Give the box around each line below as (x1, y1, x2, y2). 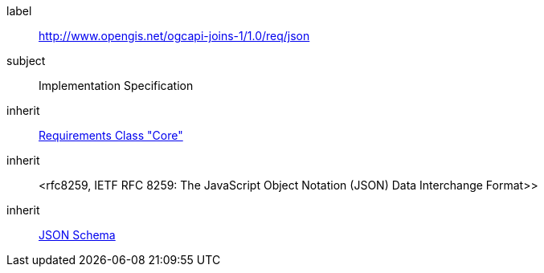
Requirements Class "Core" (39, 128, 183, 142)
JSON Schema (39, 228, 116, 242)
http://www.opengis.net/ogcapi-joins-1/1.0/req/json (39, 29, 310, 43)
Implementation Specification (39, 79, 194, 92)
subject (6, 54, 46, 67)
